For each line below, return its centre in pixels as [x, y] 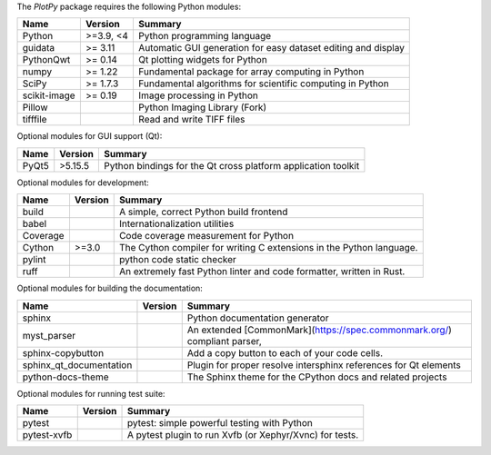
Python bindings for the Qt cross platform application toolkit [231, 165]
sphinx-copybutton [63, 352]
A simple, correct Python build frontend [203, 212]
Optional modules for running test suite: [91, 393]
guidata [38, 48]
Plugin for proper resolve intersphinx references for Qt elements [324, 365]
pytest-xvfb [47, 434]
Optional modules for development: [83, 183]
